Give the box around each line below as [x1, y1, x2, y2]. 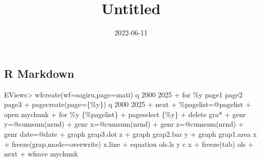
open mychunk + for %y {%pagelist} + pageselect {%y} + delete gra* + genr [4, 109, 246, 119]
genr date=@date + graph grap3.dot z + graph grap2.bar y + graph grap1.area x [4, 128, 257, 139]
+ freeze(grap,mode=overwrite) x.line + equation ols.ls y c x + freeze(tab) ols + [4, 138, 254, 149]
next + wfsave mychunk [4, 148, 78, 159]
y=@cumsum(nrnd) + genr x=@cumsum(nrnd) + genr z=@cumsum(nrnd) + [4, 119, 244, 129]
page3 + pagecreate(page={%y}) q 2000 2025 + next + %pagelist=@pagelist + [4, 99, 251, 110]
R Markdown [4, 65, 75, 81]
